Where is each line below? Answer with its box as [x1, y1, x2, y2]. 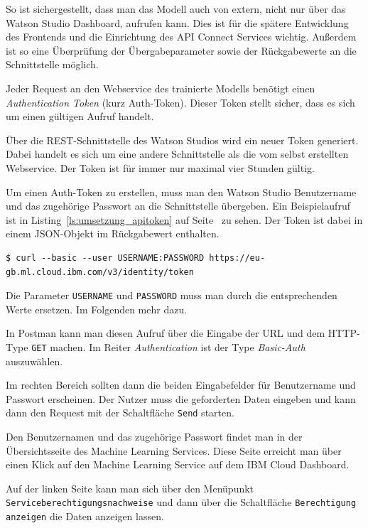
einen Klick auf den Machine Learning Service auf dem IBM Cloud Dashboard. [6, 457, 350, 472]
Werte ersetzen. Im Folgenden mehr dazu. [6, 301, 188, 316]
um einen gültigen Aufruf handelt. [6, 109, 154, 124]
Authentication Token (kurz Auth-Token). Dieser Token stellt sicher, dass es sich [6, 95, 355, 109]
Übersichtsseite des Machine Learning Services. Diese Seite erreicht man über [6, 443, 342, 458]
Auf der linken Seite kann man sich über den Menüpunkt [6, 480, 254, 495]
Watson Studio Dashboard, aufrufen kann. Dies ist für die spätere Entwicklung [6, 15, 349, 30]
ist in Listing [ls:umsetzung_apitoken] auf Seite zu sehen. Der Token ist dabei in [6, 212, 363, 227]
